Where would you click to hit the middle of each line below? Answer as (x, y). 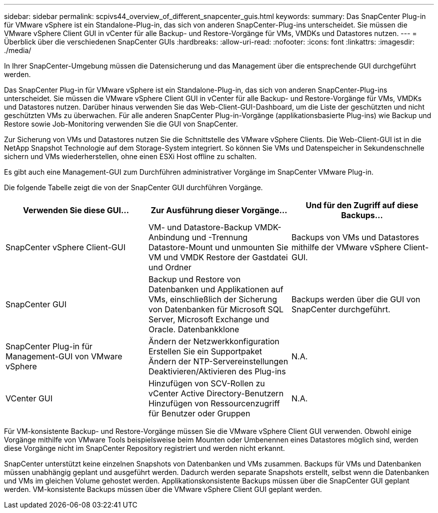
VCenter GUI (29, 398)
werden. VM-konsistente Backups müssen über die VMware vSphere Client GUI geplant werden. (163, 489)
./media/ (18, 50)
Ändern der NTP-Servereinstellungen (218, 361)
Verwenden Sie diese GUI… (76, 210)
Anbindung (169, 237)
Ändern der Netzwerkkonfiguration (214, 341)
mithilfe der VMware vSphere (346, 247)
